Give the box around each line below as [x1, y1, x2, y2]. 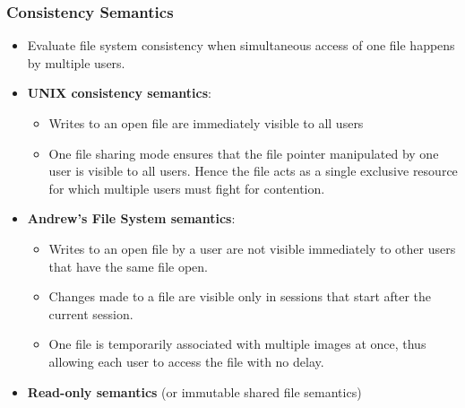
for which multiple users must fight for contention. [48, 178, 325, 197]
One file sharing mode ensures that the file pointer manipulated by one [48, 143, 439, 162]
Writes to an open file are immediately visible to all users [48, 114, 364, 132]
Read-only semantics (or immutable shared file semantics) [27, 382, 362, 401]
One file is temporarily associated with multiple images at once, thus [48, 334, 426, 353]
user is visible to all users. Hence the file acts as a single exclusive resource [48, 161, 458, 180]
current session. [48, 304, 133, 323]
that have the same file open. [48, 256, 208, 275]
